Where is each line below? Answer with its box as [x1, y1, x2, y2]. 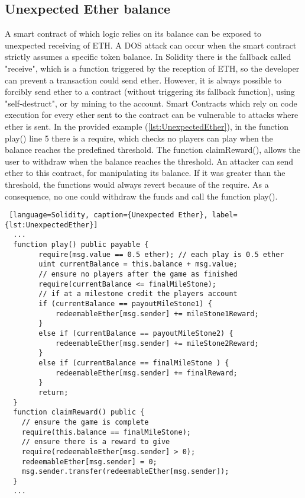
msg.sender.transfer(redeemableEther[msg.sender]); [21, 467, 229, 476]
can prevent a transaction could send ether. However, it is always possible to [5, 73, 282, 86]
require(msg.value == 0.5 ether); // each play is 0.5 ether [38, 250, 284, 259]
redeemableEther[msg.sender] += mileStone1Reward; [55, 309, 259, 318]
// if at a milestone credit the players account [38, 290, 238, 298]
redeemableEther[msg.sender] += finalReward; [55, 368, 238, 377]
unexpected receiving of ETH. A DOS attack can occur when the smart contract [5, 38, 297, 51]
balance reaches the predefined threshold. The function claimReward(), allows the [5, 143, 300, 156]
